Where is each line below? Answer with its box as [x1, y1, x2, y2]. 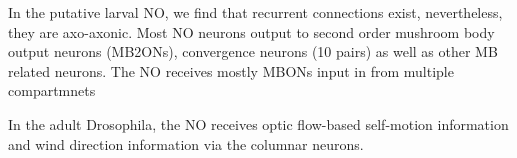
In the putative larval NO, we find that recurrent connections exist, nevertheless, [8, 2, 503, 22]
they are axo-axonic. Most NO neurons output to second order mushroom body [8, 21, 495, 42]
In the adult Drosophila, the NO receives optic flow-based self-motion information [8, 113, 509, 134]
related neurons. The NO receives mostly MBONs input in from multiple [8, 60, 454, 81]
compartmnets [8, 80, 96, 101]
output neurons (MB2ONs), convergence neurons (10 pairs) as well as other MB [8, 41, 498, 62]
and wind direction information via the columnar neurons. [8, 133, 364, 154]
